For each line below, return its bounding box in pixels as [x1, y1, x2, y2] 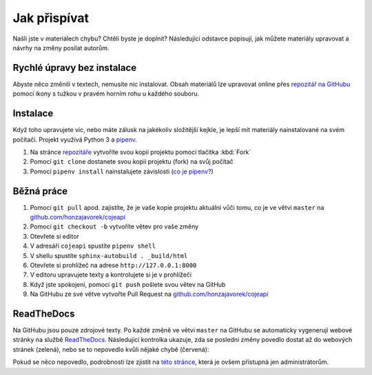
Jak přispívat [12, 10, 90, 25]
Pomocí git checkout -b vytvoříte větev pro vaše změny [30, 222, 199, 231]
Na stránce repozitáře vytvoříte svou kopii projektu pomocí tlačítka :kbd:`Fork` [30, 148, 251, 156]
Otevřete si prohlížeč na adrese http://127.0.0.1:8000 [30, 261, 197, 269]
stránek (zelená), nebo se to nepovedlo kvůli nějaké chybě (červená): [12, 345, 209, 354]
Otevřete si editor [30, 232, 79, 240]
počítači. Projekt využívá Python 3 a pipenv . [12, 135, 138, 144]
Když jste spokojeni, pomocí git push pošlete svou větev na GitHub [30, 280, 226, 288]
